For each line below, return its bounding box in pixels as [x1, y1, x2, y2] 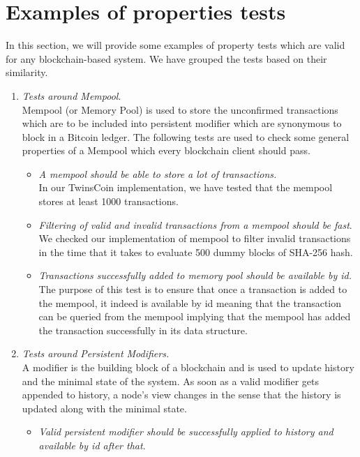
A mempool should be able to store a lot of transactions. [38, 166, 277, 181]
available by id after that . [38, 437, 146, 452]
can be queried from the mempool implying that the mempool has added [38, 309, 351, 324]
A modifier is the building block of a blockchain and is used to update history [22, 360, 354, 374]
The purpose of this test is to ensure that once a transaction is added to [38, 282, 347, 297]
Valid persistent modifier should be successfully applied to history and [38, 424, 333, 439]
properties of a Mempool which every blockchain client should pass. [22, 143, 310, 158]
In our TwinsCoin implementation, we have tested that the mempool [38, 180, 333, 195]
